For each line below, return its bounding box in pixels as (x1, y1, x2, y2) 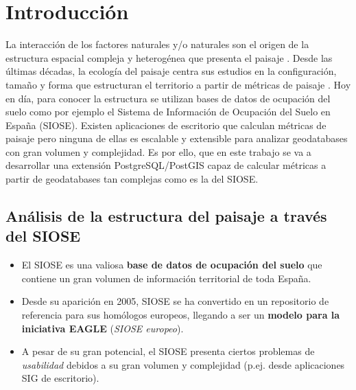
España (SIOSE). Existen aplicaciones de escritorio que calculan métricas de (5, 117, 327, 132)
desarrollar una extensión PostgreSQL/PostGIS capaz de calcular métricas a (5, 158, 327, 172)
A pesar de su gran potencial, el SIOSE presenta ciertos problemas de (21, 344, 315, 358)
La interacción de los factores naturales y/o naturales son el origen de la (5, 37, 309, 51)
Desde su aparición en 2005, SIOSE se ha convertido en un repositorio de (21, 294, 329, 308)
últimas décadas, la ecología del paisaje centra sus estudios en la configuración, (5, 64, 337, 78)
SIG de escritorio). (21, 371, 99, 385)
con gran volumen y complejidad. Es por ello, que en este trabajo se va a (5, 144, 311, 159)
